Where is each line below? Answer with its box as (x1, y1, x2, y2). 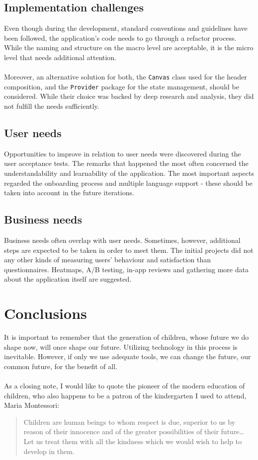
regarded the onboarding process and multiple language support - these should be (4, 177, 253, 188)
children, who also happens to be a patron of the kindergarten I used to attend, (4, 390, 247, 400)
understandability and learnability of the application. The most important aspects (4, 168, 254, 178)
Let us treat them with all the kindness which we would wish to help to (23, 436, 242, 447)
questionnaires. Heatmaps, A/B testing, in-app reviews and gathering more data (4, 264, 249, 274)
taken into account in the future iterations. (4, 187, 134, 198)
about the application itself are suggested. (4, 274, 132, 284)
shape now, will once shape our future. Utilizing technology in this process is (4, 341, 238, 352)
